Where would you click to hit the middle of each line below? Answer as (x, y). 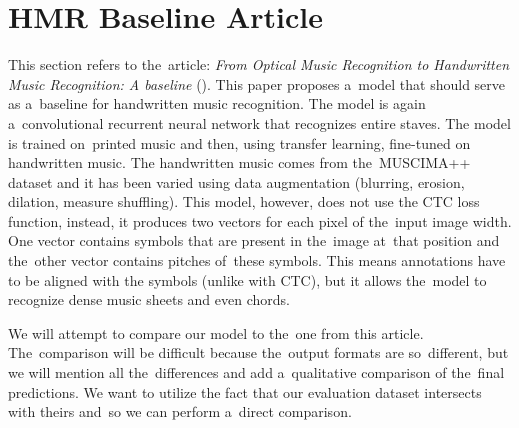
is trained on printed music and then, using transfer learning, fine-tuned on (239, 142)
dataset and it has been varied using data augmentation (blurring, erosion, (236, 181)
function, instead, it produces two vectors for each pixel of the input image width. (260, 220)
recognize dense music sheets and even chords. (149, 299)
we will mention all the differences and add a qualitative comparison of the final (256, 372)
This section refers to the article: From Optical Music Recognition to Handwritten (259, 64)
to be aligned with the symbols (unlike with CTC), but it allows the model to (247, 279)
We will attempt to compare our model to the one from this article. (216, 332)
